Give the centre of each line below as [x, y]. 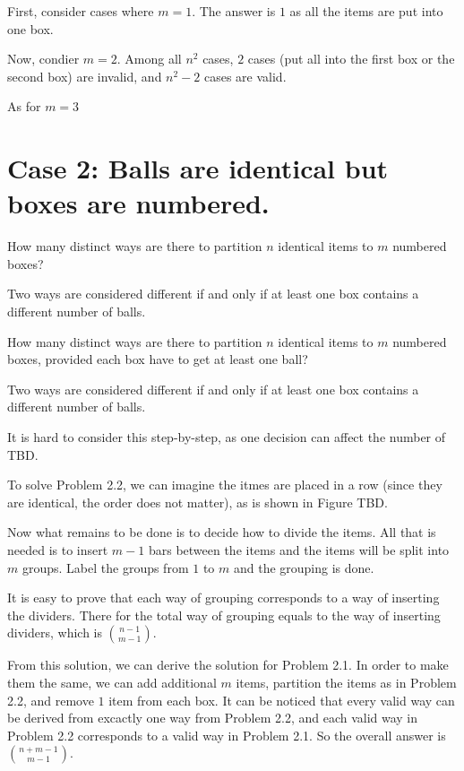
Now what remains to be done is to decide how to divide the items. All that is [222, 532]
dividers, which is [55, 632]
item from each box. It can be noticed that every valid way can [282, 700]
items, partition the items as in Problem [346, 682]
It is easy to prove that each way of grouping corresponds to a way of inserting [223, 598]
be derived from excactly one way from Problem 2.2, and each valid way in [213, 718]
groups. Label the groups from [105, 567]
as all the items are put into [366, 11]
